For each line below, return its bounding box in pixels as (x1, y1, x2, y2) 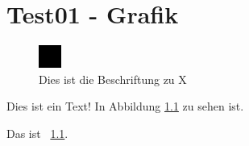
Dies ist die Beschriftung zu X (39, 70, 187, 87)
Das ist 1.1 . (6, 124, 68, 141)
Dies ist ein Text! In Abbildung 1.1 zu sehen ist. (6, 98, 244, 115)
